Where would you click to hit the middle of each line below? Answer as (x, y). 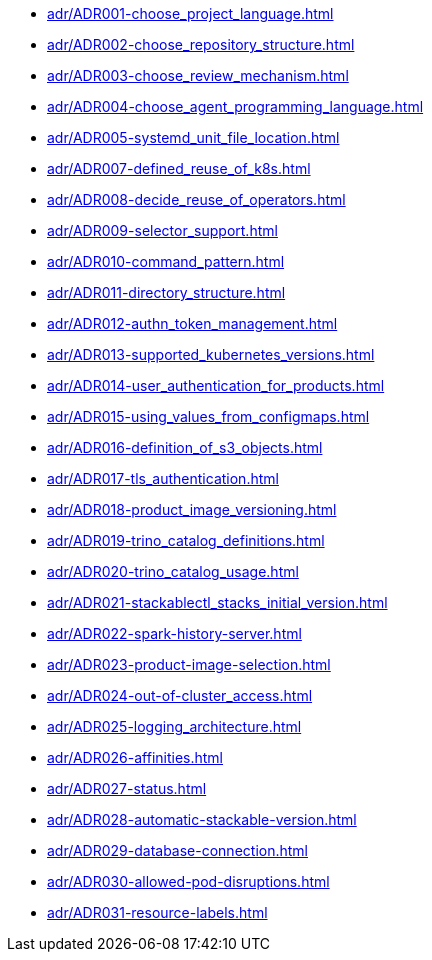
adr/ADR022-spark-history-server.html (174, 633)
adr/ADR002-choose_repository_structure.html (201, 44)
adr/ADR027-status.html (127, 788)
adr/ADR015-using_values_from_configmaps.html (208, 416)
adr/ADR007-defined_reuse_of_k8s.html (179, 168)
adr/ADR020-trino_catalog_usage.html (173, 571)
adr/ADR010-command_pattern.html (166, 261)
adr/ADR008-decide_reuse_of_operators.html (196, 199)
